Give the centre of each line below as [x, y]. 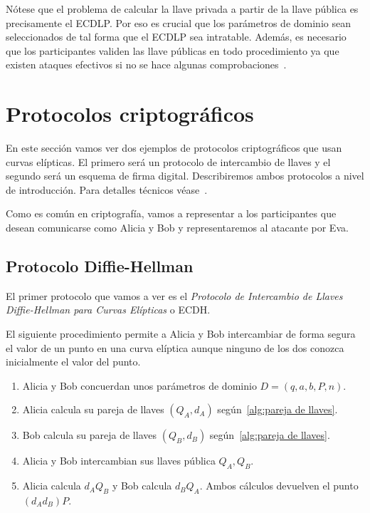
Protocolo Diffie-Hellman [100, 266]
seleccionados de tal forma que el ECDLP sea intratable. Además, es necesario [176, 37]
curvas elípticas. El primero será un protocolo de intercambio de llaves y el [168, 161]
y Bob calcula [142, 486]
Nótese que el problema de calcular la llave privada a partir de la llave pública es [182, 9]
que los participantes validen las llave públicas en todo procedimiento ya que [173, 50]
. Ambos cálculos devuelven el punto [279, 486]
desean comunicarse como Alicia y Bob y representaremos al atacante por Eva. [177, 228]
